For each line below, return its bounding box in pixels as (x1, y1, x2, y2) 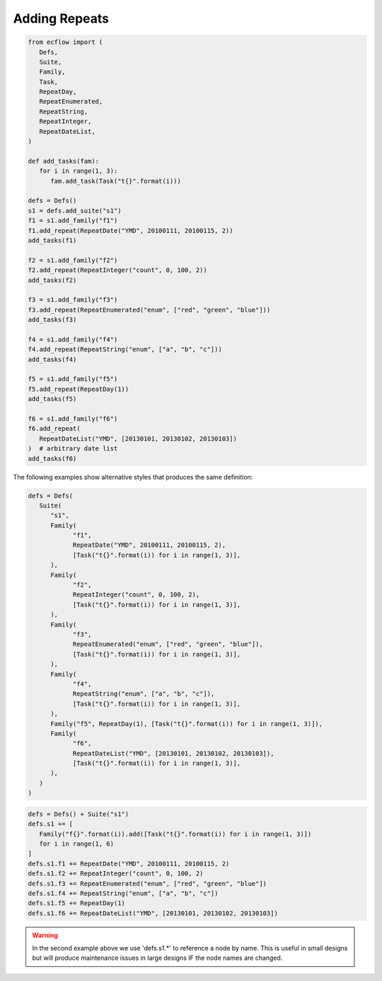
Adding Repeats (13, 11, 110, 26)
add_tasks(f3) (28, 316, 77, 324)
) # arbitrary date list (28, 445, 118, 453)
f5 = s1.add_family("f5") (28, 375, 118, 383)
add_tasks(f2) (28, 276, 77, 284)
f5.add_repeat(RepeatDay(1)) (28, 385, 129, 393)
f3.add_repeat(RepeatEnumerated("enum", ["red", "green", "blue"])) (28, 305, 271, 314)
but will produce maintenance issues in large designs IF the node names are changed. (32, 953, 283, 963)
